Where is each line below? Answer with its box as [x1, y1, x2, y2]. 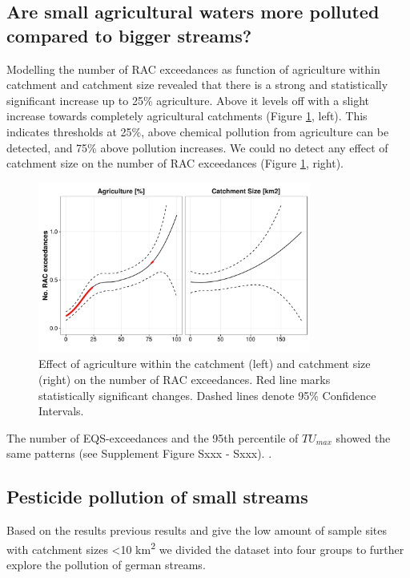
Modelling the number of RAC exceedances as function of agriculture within [6, 60, 380, 77]
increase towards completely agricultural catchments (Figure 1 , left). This [6, 107, 368, 124]
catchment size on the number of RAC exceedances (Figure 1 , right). [6, 155, 344, 172]
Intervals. [38, 402, 84, 419]
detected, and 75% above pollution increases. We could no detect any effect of [6, 139, 388, 156]
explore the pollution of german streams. [6, 556, 206, 572]
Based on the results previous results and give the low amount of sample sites [6, 522, 388, 539]
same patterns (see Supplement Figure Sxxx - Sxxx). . [6, 445, 272, 462]
